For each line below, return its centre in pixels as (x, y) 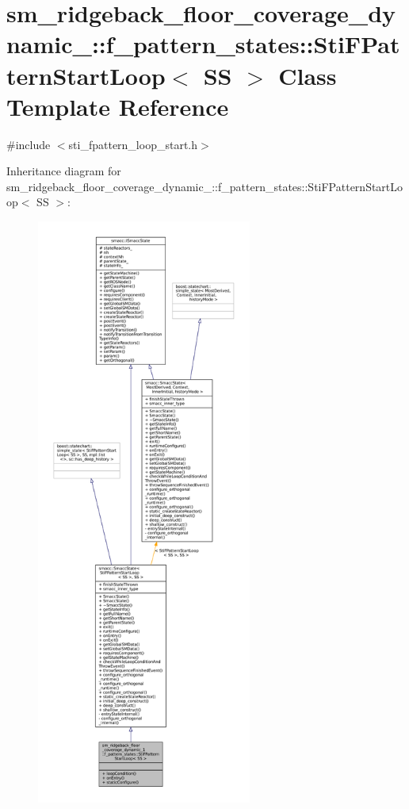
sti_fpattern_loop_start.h (133, 144)
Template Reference (118, 106)
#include (29, 144)
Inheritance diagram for (64, 171)
